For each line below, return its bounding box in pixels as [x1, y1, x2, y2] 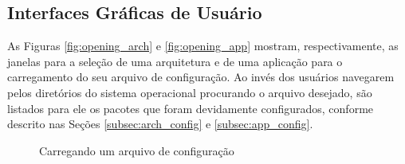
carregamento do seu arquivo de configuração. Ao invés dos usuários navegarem [7, 68, 395, 85]
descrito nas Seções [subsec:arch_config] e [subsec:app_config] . [7, 115, 313, 132]
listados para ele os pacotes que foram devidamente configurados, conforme [7, 100, 374, 116]
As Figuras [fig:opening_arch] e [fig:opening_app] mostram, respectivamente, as [7, 37, 399, 54]
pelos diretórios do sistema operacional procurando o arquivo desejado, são [7, 84, 372, 100]
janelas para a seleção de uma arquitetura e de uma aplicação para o [7, 53, 343, 69]
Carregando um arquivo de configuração [39, 142, 234, 158]
